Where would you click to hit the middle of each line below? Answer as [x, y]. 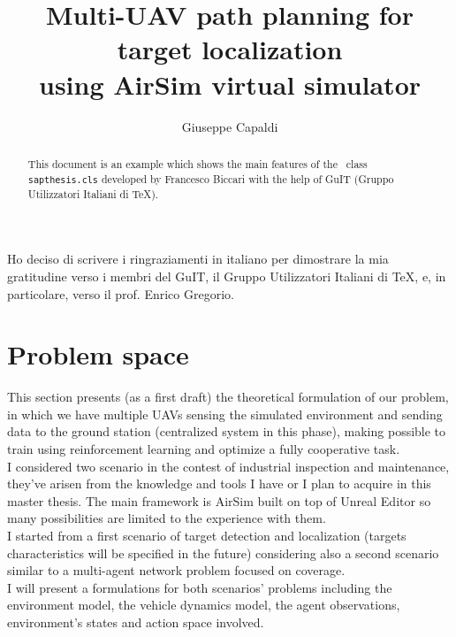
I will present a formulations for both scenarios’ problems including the [200, 587]
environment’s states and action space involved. [136, 622]
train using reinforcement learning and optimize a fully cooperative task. [204, 449]
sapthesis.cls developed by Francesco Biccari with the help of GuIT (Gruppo [211, 178]
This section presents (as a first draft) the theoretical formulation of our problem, [228, 397]
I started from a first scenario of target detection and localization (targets [207, 535]
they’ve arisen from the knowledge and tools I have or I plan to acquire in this [219, 484]
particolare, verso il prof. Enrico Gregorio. [121, 293]
